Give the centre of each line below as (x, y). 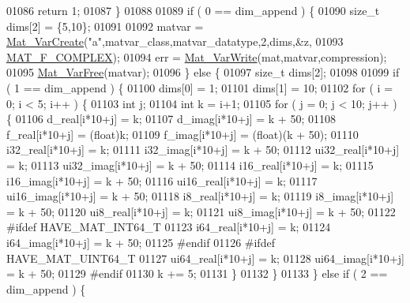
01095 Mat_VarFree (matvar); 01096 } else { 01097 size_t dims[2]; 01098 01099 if (203, 72)
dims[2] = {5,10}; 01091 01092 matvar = (105, 26)
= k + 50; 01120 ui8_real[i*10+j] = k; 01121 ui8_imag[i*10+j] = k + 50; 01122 (201, 211)
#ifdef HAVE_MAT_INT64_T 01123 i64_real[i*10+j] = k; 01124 (169, 227)
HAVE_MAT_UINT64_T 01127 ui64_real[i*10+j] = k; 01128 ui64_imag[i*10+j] (205, 258)
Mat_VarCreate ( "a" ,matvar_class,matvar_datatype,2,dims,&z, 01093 (175, 41)
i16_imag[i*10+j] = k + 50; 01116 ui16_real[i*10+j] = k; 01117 (162, 180)
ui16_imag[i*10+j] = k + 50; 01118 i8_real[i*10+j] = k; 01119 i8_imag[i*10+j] (200, 196)
